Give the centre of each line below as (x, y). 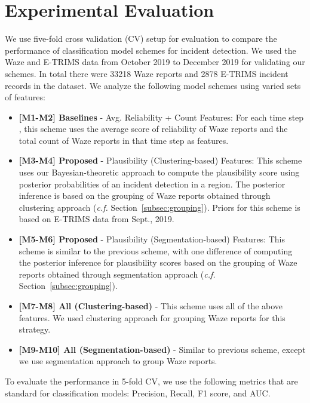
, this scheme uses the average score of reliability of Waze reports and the (153, 129)
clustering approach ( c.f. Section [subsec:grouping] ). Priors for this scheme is (159, 207)
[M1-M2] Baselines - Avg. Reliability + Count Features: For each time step (161, 117)
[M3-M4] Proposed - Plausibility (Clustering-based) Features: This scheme (160, 160)
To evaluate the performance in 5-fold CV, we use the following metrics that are (151, 381)
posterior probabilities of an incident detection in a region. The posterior (152, 184)
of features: (25, 97)
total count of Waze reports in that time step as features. (124, 140)
